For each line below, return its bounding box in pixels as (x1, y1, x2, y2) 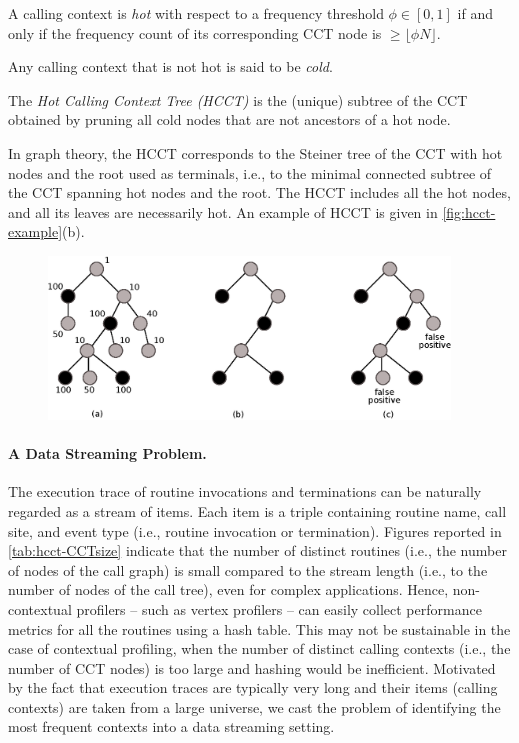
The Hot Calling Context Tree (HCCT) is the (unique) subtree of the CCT (8, 89, 468, 110)
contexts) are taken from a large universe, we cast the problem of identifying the (8, 696, 501, 717)
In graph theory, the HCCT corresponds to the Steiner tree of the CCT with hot (8, 142, 503, 163)
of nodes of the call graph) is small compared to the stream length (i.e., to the (8, 559, 488, 580)
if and (457, 3, 493, 23)
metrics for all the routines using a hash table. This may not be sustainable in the (8, 618, 511, 639)
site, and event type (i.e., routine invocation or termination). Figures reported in (8, 520, 502, 541)
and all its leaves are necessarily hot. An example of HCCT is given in (8, 201, 438, 222)
